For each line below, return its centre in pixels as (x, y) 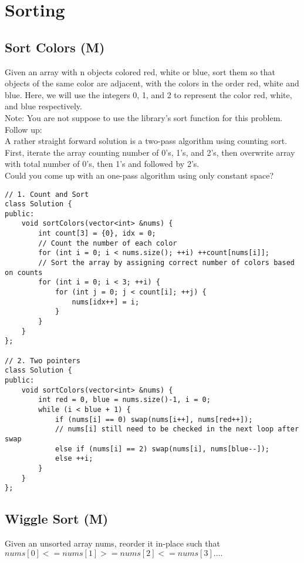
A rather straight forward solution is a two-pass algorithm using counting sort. (146, 141)
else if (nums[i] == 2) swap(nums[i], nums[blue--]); (162, 449)
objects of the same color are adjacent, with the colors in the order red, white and (152, 83)
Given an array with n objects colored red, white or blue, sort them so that (140, 71)
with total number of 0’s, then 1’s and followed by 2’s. (102, 164)
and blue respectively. (43, 106)
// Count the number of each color (108, 243)
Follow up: (23, 129)
